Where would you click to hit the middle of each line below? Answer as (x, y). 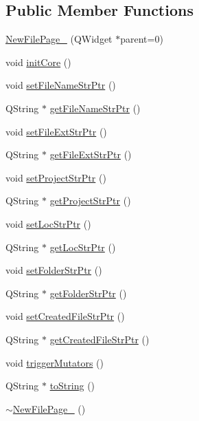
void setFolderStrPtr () (54, 270)
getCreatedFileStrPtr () (99, 339)
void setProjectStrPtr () (56, 177)
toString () (72, 386)
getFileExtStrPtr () (91, 154)
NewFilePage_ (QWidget (59, 39)
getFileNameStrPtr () (95, 108)
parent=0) (142, 39)
